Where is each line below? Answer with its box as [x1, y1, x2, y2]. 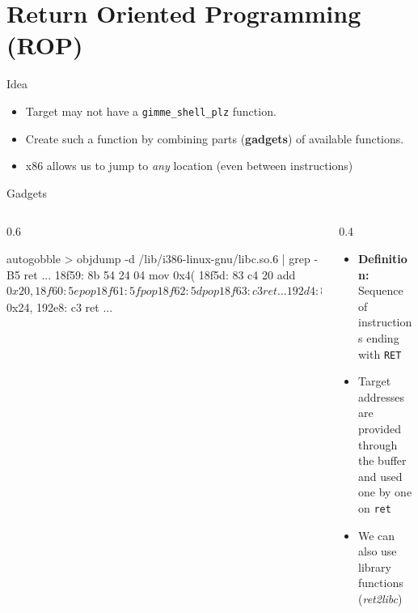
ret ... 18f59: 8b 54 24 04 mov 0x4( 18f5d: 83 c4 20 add [23, 266, 296, 283]
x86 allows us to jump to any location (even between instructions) [25, 157, 353, 174]
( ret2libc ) [358, 590, 403, 607]
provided [358, 419, 401, 436]
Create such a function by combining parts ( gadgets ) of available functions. [25, 130, 404, 147]
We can [358, 526, 395, 543]
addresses [358, 388, 405, 405]
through [358, 436, 398, 453]
